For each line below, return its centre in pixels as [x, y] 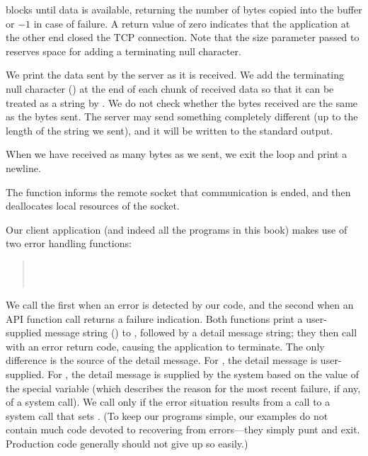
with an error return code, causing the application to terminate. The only [165, 346]
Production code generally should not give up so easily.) [127, 444]
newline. [23, 167]
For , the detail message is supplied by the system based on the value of [203, 374]
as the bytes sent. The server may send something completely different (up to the [182, 116]
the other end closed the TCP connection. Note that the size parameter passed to [183, 37]
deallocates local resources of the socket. [93, 206]
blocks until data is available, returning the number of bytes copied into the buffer [184, 9]
